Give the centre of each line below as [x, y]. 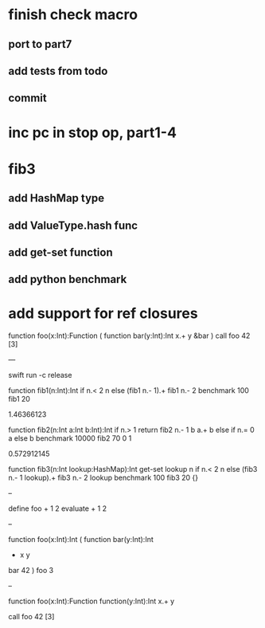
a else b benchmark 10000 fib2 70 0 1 [70, 438]
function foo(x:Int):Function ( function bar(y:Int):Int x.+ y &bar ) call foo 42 [129, 336]
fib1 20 [19, 399]
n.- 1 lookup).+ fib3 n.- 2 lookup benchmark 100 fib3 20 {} [103, 478]
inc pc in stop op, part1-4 [93, 132]
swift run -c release [40, 375]
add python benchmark [68, 279]
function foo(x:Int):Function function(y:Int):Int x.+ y [92, 601]
